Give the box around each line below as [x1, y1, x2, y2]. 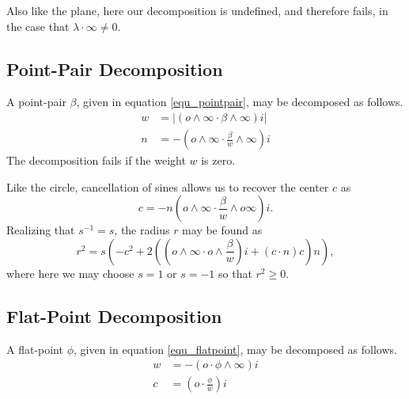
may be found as [182, 222, 263, 238]
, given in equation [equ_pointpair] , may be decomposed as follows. [76, 93, 403, 110]
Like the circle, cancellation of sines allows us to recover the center [6, 178, 329, 195]
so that [218, 264, 252, 281]
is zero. [201, 152, 236, 169]
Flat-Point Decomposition [6, 303, 222, 328]
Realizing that [6, 222, 75, 238]
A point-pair [6, 93, 66, 110]
